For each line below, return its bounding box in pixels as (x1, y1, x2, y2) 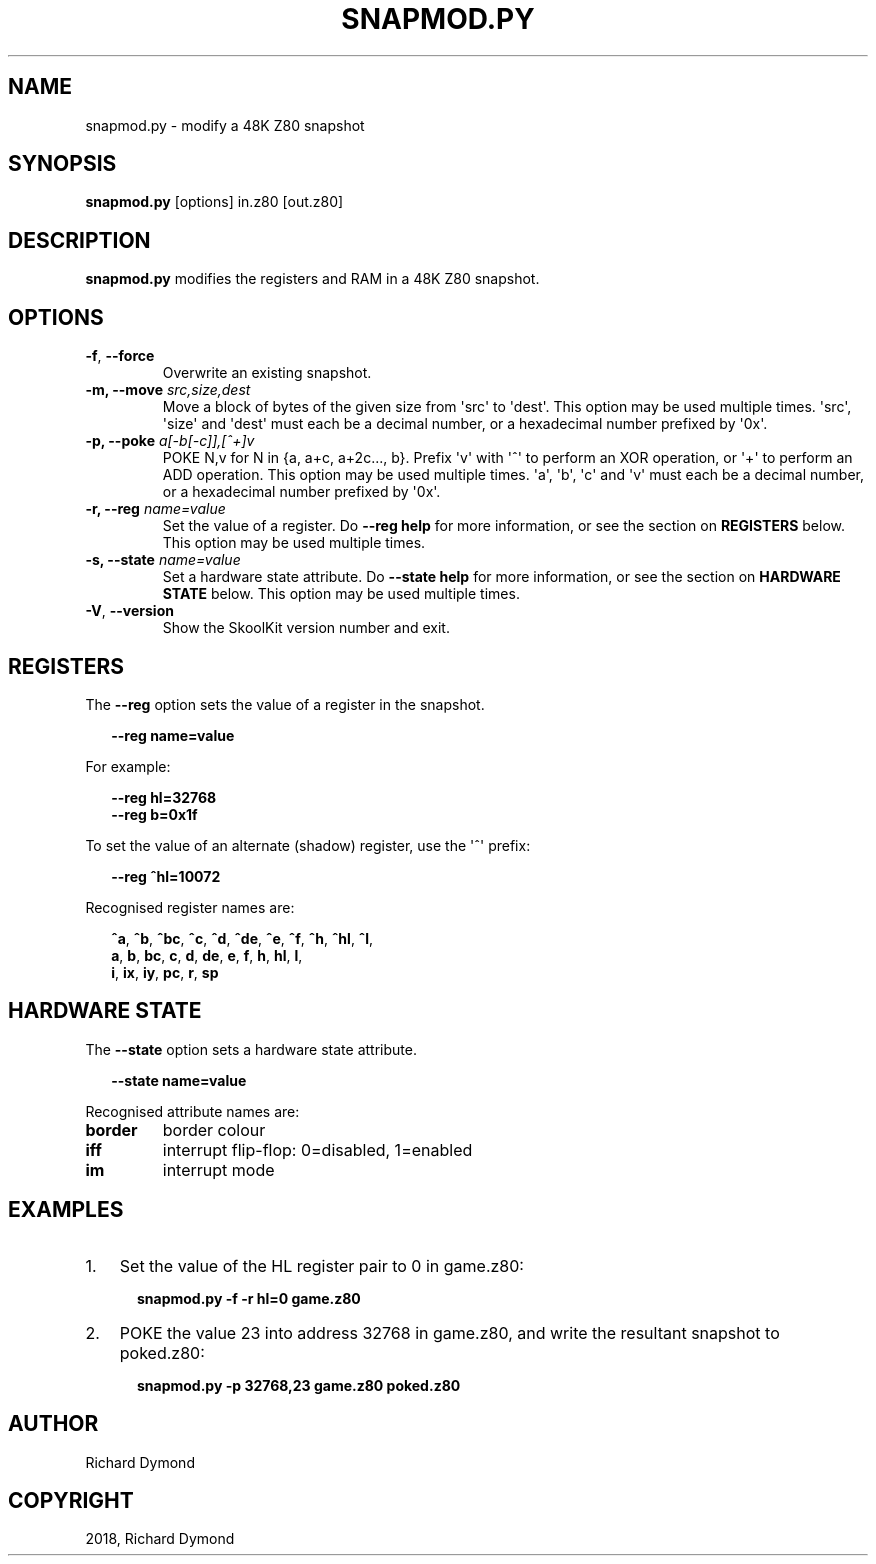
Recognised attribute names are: (85, 1102, 300, 1120)
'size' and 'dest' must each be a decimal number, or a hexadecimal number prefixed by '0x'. (162, 415, 768, 433)
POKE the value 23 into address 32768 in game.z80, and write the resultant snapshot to (119, 1322, 780, 1343)
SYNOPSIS (8, 151, 117, 177)
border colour (162, 1119, 266, 1140)
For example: (85, 757, 171, 775)
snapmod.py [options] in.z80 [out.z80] (85, 193, 344, 211)
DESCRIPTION (8, 227, 151, 253)
